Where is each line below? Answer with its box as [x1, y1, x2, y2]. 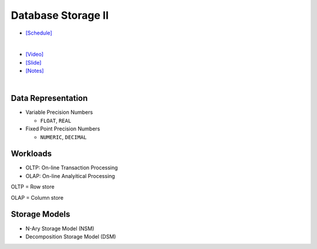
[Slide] [25, 59, 42, 66]
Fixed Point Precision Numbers [25, 125, 100, 132]
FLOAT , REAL [40, 117, 72, 124]
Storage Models [11, 209, 70, 220]
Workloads [11, 149, 52, 159]
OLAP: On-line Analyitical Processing [25, 172, 116, 179]
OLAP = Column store [11, 194, 64, 201]
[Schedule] [25, 29, 52, 36]
